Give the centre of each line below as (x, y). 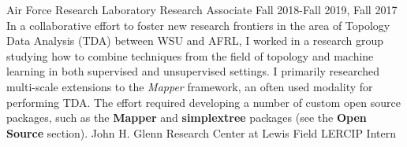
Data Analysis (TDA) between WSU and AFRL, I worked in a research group (195, 40)
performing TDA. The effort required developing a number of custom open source (203, 102)
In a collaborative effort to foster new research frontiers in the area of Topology (198, 25)
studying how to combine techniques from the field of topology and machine (190, 55)
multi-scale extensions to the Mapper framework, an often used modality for (190, 86)
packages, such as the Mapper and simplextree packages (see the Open (187, 118)
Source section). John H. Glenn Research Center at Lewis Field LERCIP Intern (201, 132)
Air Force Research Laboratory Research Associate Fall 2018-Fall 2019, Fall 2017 (202, 9)
